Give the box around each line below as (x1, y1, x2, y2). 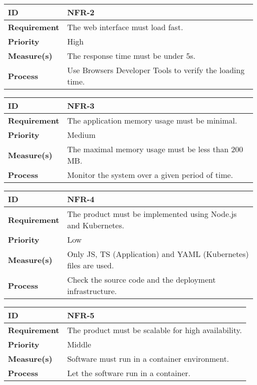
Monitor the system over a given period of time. (67, 169, 233, 180)
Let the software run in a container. (67, 367, 191, 379)
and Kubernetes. (67, 219, 125, 231)
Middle (67, 339, 91, 350)
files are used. (67, 259, 114, 271)
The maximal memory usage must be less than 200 (67, 143, 243, 155)
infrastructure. (67, 285, 117, 297)
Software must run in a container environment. (67, 353, 229, 364)
